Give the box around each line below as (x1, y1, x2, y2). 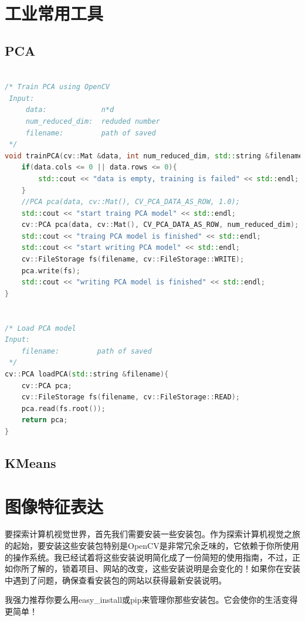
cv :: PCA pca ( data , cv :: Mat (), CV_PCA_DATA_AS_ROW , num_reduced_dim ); (21, 220, 299, 229)
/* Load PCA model (5, 324, 76, 332)
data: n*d (25, 106, 114, 114)
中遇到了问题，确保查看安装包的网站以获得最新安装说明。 (5, 574, 226, 586)
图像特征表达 (5, 494, 104, 518)
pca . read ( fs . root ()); (21, 404, 106, 413)
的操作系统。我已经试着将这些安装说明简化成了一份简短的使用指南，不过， (5, 551, 292, 563)
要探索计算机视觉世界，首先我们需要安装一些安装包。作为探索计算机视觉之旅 (5, 528, 300, 540)
